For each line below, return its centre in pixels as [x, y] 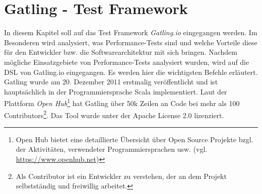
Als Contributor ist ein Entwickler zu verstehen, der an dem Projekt [121, 176]
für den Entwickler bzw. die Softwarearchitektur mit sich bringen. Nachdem [121, 52]
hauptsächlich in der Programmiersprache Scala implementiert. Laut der [116, 91]
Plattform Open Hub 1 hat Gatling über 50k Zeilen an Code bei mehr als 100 [122, 102]
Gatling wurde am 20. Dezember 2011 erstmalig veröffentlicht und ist [111, 82]
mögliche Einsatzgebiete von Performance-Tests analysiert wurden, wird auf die [127, 62]
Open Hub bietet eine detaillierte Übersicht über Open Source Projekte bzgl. [135, 139]
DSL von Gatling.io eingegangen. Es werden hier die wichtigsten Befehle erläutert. [131, 72]
